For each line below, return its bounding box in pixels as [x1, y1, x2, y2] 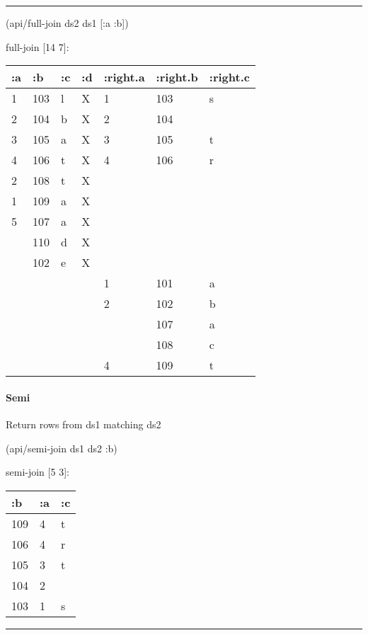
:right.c [209, 69, 250, 86]
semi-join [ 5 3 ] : [6, 464, 69, 479]
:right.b [156, 69, 198, 86]
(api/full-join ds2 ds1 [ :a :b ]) [6, 16, 129, 30]
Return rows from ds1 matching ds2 [6, 416, 161, 431]
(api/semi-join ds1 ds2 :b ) [6, 440, 117, 455]
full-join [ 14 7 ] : [6, 39, 69, 54]
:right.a [103, 69, 145, 86]
